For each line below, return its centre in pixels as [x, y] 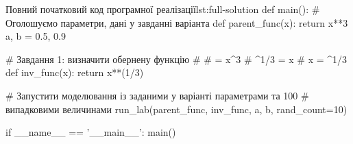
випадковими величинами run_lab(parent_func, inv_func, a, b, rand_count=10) [176, 109]
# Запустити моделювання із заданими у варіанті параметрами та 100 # [157, 95]
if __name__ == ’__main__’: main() [91, 132]
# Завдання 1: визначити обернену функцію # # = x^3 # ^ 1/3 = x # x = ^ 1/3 [176, 59]
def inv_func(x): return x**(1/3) [75, 72]
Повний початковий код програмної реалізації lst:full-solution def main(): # [163, 9]
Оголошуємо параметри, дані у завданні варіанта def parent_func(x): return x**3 [177, 22]
